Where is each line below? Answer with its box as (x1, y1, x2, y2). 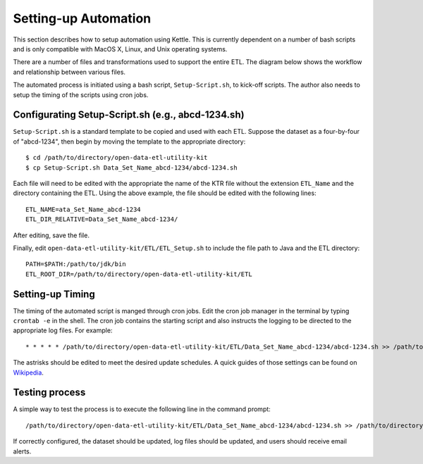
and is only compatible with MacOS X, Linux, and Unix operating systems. (13, 44, 228, 53)
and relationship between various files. (13, 68, 126, 76)
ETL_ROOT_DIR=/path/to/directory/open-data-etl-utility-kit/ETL (25, 270, 253, 278)
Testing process (13, 387, 86, 399)
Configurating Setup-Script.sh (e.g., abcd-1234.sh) (13, 109, 245, 121)
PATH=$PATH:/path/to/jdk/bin (25, 261, 126, 268)
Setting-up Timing (13, 288, 95, 300)
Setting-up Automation (13, 11, 152, 26)
